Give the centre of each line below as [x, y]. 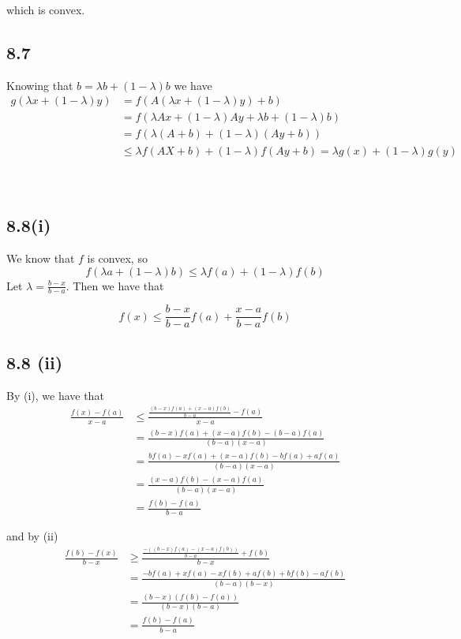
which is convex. [46, 9]
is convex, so [117, 258]
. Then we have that [115, 285]
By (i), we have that [55, 395]
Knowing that [40, 85]
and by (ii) [32, 535]
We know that [41, 258]
